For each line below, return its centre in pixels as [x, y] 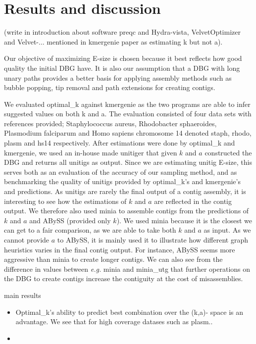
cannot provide [27, 240]
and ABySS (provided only [70, 220]
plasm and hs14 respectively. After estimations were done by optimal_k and [120, 143]
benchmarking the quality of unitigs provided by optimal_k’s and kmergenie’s [122, 181]
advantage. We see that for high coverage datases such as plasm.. [114, 321]
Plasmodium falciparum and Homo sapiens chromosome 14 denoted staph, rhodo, [128, 133]
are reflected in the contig [193, 201]
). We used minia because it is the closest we [184, 220]
